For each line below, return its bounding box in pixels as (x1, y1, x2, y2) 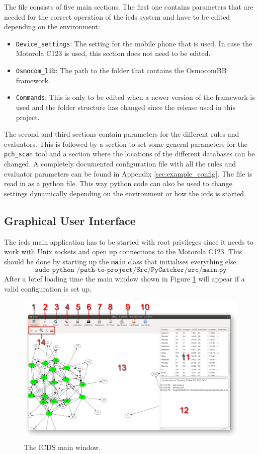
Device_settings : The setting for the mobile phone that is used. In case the (16, 38, 252, 48)
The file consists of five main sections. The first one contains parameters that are (4, 2, 253, 12)
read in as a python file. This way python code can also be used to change (4, 178, 232, 189)
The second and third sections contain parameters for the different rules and (4, 129, 239, 139)
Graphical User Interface (4, 212, 136, 228)
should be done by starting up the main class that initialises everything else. (4, 256, 238, 266)
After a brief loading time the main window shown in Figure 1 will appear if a (4, 273, 245, 284)
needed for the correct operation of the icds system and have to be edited (4, 11, 230, 22)
